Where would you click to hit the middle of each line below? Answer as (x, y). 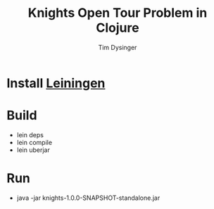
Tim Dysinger (118, 47)
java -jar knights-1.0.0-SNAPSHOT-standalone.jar (88, 198)
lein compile (34, 142)
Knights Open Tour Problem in (118, 13)
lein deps (30, 134)
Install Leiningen (56, 83)
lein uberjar (33, 150)
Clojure (118, 28)
